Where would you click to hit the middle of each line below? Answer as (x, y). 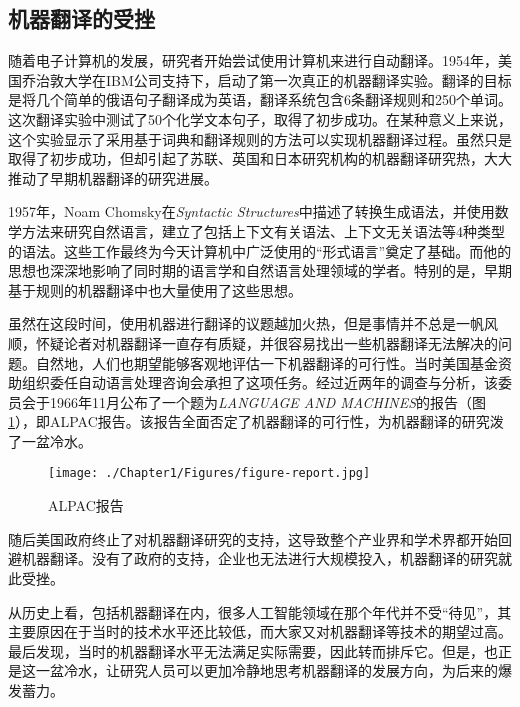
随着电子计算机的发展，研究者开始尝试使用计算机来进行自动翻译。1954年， (253, 60)
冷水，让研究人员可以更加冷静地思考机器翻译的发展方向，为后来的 (280, 670)
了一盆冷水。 (50, 440)
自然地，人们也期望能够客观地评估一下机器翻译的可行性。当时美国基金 (266, 362)
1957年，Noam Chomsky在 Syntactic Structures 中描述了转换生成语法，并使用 (251, 211)
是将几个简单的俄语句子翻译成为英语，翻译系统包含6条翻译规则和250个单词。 (260, 99)
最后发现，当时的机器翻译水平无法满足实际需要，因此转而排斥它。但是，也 (253, 650)
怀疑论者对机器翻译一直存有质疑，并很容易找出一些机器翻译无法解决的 (266, 342)
